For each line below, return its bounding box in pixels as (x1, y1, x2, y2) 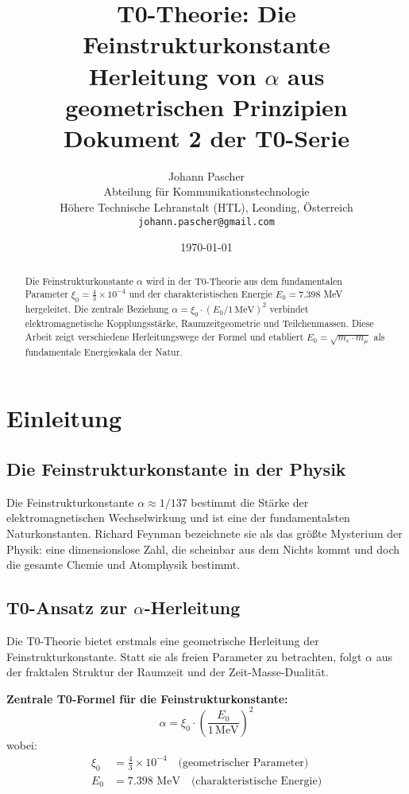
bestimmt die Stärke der (191, 493, 309, 510)
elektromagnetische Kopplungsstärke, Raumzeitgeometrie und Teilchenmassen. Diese (25, 317, 374, 330)
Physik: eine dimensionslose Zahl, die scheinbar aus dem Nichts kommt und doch (6, 540, 400, 557)
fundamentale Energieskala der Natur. (25, 344, 183, 358)
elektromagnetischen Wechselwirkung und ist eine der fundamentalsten (6, 509, 350, 526)
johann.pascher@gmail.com (138, 216, 275, 228)
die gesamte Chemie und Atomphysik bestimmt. (6, 556, 241, 573)
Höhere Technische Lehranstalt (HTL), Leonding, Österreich (60, 199, 353, 216)
